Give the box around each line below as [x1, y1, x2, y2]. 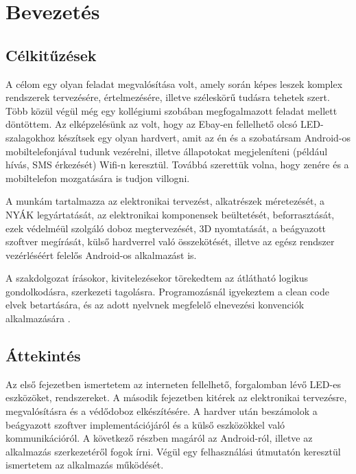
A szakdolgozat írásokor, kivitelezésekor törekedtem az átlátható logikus [5, 271, 309, 285]
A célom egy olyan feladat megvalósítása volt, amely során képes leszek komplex [5, 76, 343, 91]
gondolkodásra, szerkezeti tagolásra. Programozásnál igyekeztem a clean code [5, 284, 329, 298]
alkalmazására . [5, 311, 71, 326]
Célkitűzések [5, 44, 97, 65]
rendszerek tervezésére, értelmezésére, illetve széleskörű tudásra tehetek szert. [5, 90, 330, 104]
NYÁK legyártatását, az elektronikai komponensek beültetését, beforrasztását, [5, 207, 335, 221]
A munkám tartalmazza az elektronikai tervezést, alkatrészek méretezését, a [5, 194, 325, 208]
